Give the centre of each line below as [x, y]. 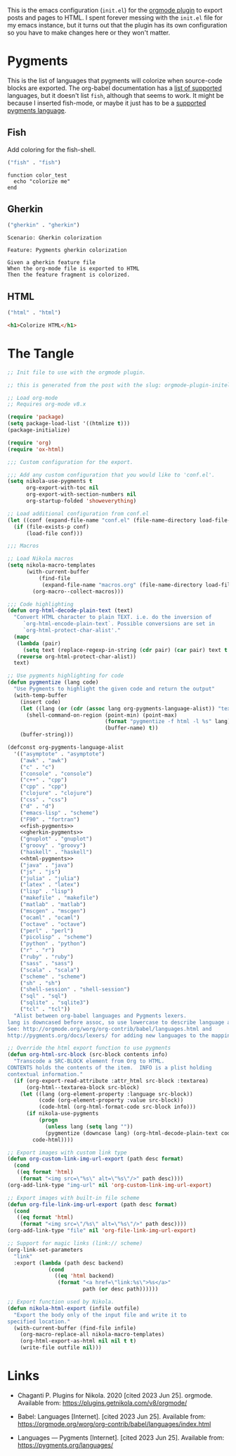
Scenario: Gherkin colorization [54, 238]
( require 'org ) [29, 443]
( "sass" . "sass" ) [47, 963]
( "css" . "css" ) [44, 800]
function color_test [38, 175]
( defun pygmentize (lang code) [53, 682]
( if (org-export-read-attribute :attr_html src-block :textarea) [111, 1081]
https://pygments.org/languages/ [65, 1445]
